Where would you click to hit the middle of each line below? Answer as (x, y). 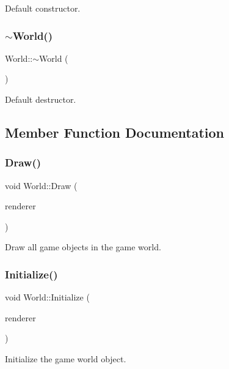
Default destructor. (41, 99)
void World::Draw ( (41, 185)
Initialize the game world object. (66, 358)
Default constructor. (43, 8)
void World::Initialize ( (47, 297)
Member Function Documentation (115, 132)
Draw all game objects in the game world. (83, 247)
